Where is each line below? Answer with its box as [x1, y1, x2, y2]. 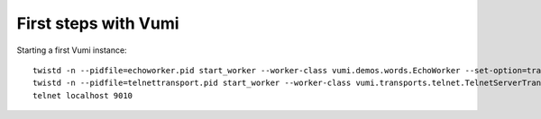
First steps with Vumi [16, 13, 179, 33]
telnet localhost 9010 [32, 90, 133, 100]
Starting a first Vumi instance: [16, 45, 127, 55]
